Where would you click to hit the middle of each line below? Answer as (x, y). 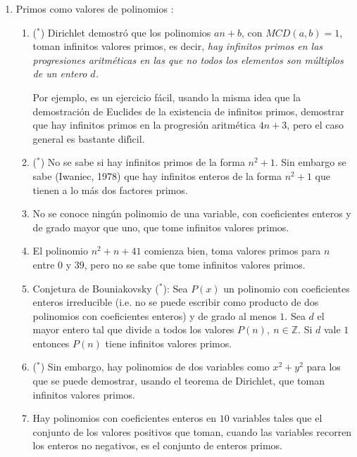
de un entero (60, 73)
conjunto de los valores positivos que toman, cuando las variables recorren (192, 431)
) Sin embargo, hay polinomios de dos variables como (155, 367)
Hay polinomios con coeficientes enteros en (124, 418)
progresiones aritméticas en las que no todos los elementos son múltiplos (188, 59)
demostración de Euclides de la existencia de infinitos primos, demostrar (188, 111)
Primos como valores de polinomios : (95, 8)
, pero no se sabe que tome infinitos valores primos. (195, 264)
